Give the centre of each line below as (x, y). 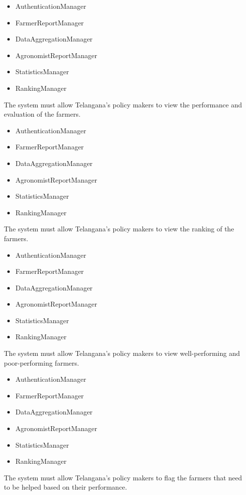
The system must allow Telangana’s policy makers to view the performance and (123, 104)
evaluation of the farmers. (42, 114)
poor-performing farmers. (41, 362)
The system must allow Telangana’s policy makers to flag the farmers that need (123, 477)
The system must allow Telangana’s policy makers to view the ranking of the (119, 229)
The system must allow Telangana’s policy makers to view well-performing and (122, 353)
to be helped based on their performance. (66, 487)
